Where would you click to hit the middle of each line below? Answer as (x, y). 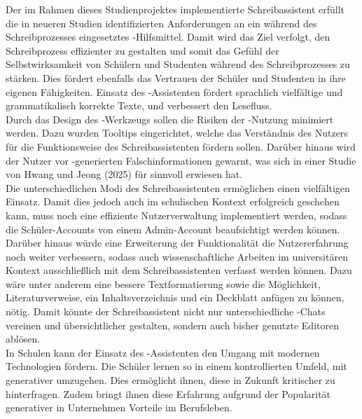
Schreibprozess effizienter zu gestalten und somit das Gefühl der (142, 50)
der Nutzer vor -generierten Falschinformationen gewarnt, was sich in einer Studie (181, 160)
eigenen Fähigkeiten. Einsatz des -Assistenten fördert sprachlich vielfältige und (174, 91)
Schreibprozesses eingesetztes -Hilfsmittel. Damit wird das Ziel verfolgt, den (168, 37)
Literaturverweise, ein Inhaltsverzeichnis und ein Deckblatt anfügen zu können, (175, 297)
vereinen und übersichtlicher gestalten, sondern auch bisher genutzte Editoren (172, 325)
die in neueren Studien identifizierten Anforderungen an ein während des (161, 23)
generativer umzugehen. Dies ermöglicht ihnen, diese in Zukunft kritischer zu (170, 380)
